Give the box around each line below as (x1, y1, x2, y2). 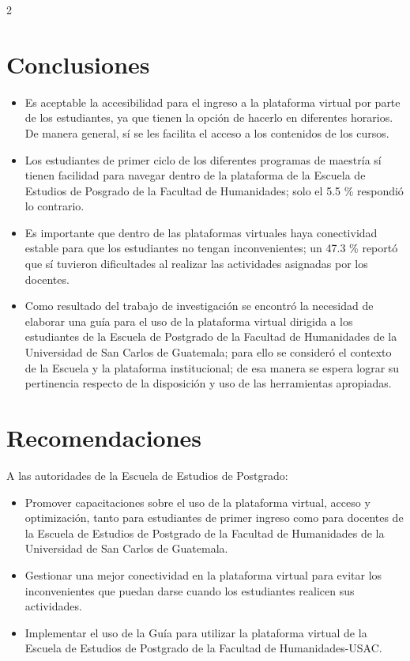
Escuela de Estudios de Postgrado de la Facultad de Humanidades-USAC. (24, 640, 382, 656)
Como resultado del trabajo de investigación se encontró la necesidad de (24, 297, 374, 314)
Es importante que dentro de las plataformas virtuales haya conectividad (24, 224, 378, 240)
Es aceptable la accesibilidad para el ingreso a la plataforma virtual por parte (24, 93, 401, 110)
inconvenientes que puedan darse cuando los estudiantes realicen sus (24, 582, 355, 599)
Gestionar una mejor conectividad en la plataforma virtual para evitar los (24, 566, 382, 583)
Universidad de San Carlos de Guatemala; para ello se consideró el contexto (24, 344, 392, 361)
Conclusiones (6, 47, 150, 80)
